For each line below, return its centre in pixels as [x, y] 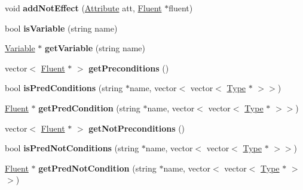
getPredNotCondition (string [97, 168]
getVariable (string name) [95, 48]
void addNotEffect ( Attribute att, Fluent [83, 8]
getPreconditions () [129, 68]
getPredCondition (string [89, 108]
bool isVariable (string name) [61, 28]
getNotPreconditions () [137, 128]
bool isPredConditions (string [64, 88]
